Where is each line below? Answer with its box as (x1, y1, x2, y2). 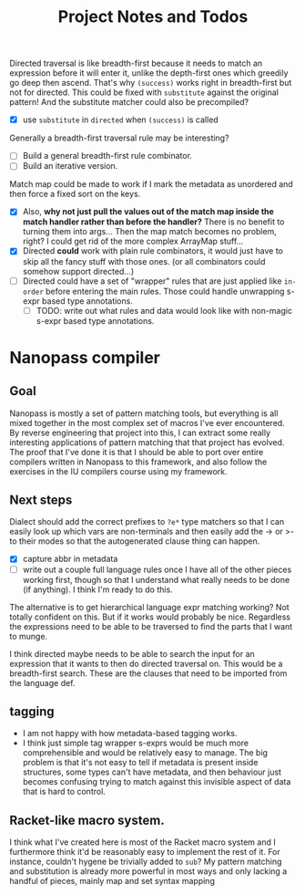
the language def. (9, 677, 76, 688)
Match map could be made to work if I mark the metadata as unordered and (9, 179, 293, 190)
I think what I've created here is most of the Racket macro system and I (9, 837, 276, 848)
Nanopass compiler (9, 347, 161, 368)
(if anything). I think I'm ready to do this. (22, 584, 173, 595)
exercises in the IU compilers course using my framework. (9, 465, 228, 476)
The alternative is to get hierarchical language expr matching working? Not (9, 601, 290, 612)
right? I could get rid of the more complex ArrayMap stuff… (22, 235, 244, 247)
